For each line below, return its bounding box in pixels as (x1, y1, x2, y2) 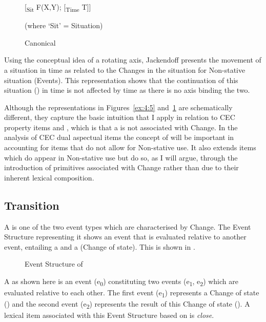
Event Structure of (25, 258, 83, 269)
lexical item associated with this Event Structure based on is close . (4, 310, 214, 320)
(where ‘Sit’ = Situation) (25, 20, 103, 31)
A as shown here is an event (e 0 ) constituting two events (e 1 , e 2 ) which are (4, 276, 238, 288)
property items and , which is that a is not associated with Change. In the (4, 122, 238, 132)
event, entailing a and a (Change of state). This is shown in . (4, 241, 195, 252)
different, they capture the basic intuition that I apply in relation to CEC (4, 112, 235, 123)
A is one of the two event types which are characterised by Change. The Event (4, 221, 251, 232)
